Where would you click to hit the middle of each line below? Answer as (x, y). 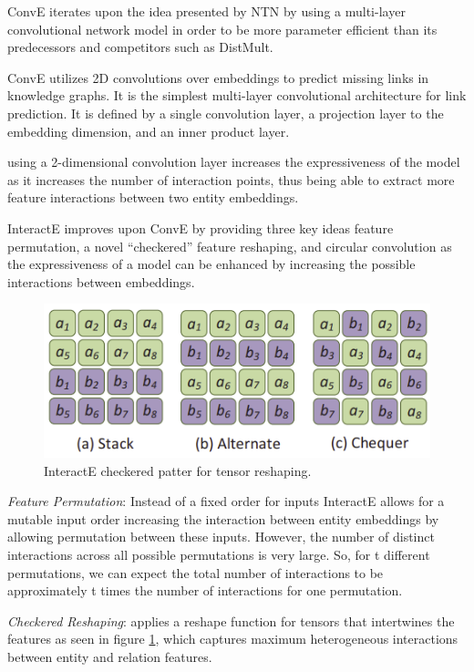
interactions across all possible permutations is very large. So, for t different (219, 554)
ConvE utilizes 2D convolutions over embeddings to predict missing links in (218, 77)
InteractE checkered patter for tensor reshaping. (178, 470)
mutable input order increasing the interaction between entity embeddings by (223, 518)
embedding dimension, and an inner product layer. (149, 131)
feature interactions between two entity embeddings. (153, 197)
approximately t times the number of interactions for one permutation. (205, 590)
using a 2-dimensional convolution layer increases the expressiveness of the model (234, 162)
